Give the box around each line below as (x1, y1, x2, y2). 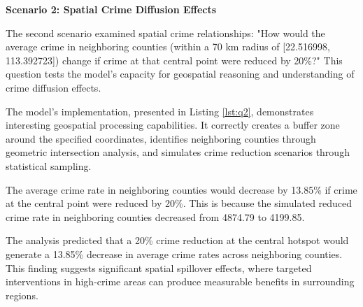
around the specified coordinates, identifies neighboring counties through (6, 131, 316, 145)
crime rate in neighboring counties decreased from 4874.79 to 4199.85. (6, 209, 305, 224)
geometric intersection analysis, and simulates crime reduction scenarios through (6, 145, 350, 159)
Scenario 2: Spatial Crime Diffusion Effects (6, 2, 217, 16)
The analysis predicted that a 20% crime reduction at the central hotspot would (6, 233, 349, 248)
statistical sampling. (6, 158, 92, 173)
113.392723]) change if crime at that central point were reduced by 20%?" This (6, 52, 343, 67)
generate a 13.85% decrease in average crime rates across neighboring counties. (6, 246, 343, 261)
